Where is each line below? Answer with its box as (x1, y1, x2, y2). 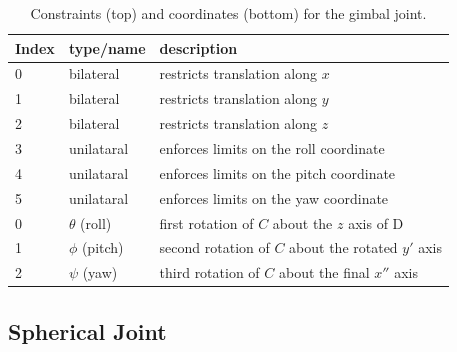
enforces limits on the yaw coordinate (159, 187, 389, 208)
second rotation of (159, 237, 270, 258)
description (159, 37, 238, 58)
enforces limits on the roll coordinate (159, 137, 385, 158)
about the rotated (289, 237, 398, 258)
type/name (68, 37, 146, 58)
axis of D (348, 212, 404, 233)
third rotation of (159, 262, 260, 283)
